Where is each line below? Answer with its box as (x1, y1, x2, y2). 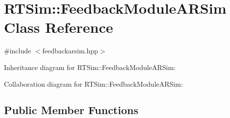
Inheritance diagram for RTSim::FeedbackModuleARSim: (4, 62, 176, 72)
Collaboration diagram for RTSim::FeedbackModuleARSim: (4, 78, 183, 89)
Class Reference (4, 17, 113, 37)
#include (4, 46, 31, 56)
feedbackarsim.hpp (42, 46, 98, 56)
